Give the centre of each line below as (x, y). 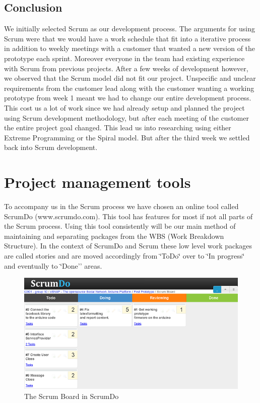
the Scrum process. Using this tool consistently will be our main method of (120, 226)
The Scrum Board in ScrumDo (72, 396)
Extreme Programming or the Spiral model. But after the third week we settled (127, 137)
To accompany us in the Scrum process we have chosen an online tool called (121, 206)
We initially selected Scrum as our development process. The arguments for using (130, 29)
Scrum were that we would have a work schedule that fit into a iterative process (127, 38)
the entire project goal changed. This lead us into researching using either (118, 128)
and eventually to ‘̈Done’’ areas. (53, 265)
